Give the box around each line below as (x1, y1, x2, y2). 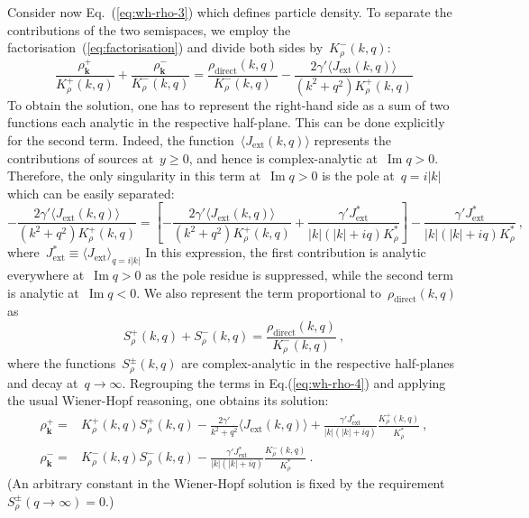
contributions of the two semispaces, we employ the (7, 20, 291, 39)
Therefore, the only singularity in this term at (7, 166, 261, 185)
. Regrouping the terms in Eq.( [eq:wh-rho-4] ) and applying (122, 373, 446, 392)
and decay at (7, 373, 78, 392)
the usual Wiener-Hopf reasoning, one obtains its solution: (7, 391, 329, 410)
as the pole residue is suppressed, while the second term (145, 265, 453, 284)
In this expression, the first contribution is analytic (145, 243, 426, 262)
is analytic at (7, 282, 79, 301)
